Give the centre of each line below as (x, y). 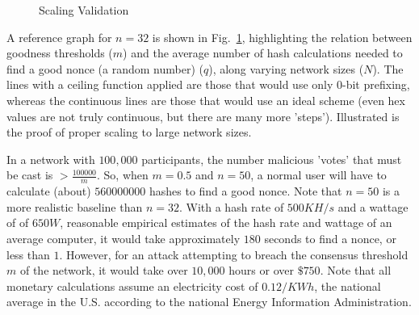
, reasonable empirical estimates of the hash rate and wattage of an (226, 223)
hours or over (261, 270)
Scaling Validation (84, 10)
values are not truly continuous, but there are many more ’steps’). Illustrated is (203, 116)
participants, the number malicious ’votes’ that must (272, 159)
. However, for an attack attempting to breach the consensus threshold (234, 254)
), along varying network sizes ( (286, 68)
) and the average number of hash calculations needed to (263, 53)
